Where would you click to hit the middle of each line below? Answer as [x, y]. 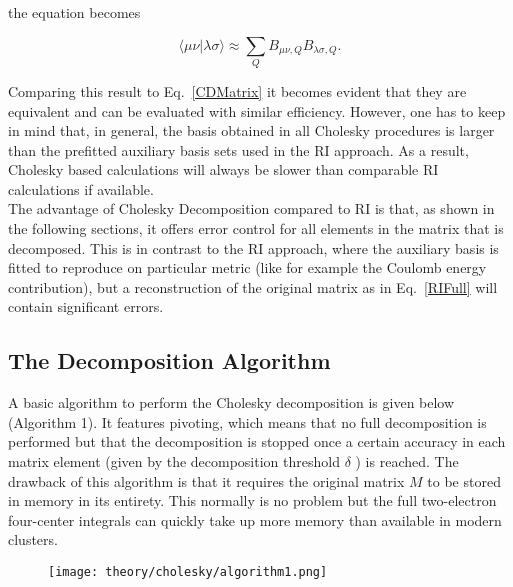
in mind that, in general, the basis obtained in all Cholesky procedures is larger [251, 130]
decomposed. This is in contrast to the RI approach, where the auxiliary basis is [253, 247]
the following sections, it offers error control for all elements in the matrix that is [256, 228]
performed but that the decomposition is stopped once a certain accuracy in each [257, 441]
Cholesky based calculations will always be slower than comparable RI [223, 169]
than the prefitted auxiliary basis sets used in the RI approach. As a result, [238, 149]
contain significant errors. [86, 306]
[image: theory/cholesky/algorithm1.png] [188, 572]
